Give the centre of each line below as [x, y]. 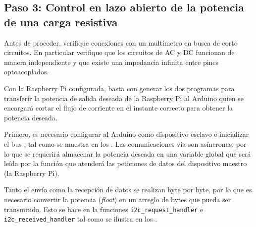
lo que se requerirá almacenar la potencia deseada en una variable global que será [128, 153]
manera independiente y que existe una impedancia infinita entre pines [111, 62]
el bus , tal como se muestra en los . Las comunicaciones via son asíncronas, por [125, 143]
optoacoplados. [26, 72]
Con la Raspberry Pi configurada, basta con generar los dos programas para [119, 88]
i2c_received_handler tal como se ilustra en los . [81, 219]
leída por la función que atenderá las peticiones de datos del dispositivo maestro [126, 163]
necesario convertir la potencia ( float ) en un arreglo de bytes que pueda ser [118, 199]
